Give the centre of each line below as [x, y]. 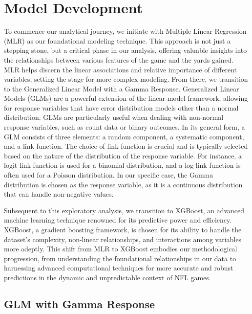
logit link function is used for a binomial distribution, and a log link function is [122, 165]
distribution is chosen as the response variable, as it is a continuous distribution [123, 184]
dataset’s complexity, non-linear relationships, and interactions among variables [123, 239]
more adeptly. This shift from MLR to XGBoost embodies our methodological [121, 249]
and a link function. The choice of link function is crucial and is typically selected [126, 146]
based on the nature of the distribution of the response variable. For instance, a [123, 155]
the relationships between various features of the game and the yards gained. [119, 59]
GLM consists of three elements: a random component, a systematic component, [124, 136]
